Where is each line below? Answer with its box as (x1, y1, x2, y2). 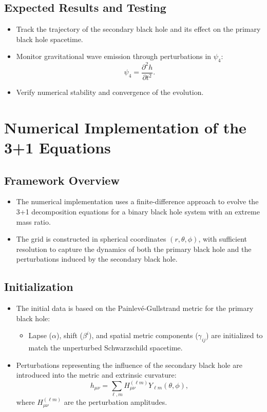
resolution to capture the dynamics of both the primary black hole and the (16, 243, 252, 254)
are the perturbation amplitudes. (64, 397, 167, 407)
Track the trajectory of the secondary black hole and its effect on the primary (16, 24, 261, 34)
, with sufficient (198, 233, 247, 244)
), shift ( (56, 330, 83, 341)
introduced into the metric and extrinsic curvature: (16, 369, 177, 380)
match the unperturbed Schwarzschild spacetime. (28, 342, 183, 353)
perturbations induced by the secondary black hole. (16, 253, 178, 264)
